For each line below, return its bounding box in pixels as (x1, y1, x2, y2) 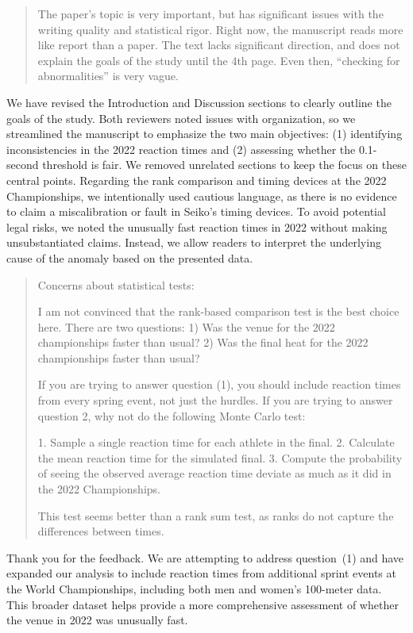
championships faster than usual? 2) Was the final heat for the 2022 (37, 334, 369, 351)
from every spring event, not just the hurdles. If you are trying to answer (37, 392, 393, 409)
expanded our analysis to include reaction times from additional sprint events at (6, 565, 396, 581)
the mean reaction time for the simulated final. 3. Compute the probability (37, 449, 403, 466)
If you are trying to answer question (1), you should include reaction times (37, 376, 401, 393)
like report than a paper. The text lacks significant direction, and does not (37, 36, 400, 53)
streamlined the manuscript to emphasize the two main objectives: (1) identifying (6, 125, 403, 142)
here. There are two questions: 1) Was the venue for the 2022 (37, 318, 335, 335)
